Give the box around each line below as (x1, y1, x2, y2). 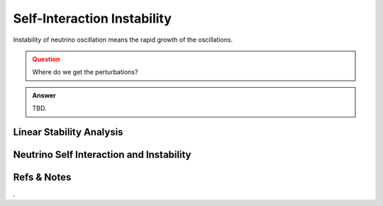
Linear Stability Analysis (13, 126, 123, 138)
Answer (32, 91, 56, 99)
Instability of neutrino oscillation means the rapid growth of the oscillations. (13, 35, 233, 44)
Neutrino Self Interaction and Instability (13, 149, 191, 161)
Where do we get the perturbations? (32, 68, 138, 76)
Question (32, 55, 60, 63)
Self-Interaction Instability (13, 11, 172, 26)
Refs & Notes (13, 171, 72, 183)
